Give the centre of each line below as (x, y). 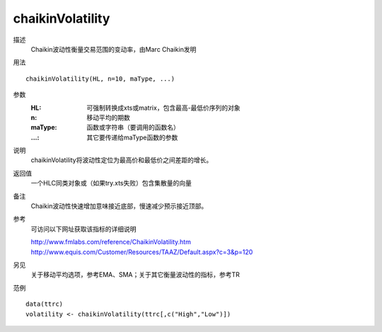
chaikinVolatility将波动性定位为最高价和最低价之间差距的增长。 (122, 160)
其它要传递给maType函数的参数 (132, 137)
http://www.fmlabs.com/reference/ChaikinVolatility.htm (111, 242)
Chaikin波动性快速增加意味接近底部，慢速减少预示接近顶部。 (119, 206)
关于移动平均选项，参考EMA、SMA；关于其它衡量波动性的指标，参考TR (135, 275)
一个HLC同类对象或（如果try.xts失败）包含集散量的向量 (111, 183)
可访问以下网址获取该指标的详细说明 (83, 229)
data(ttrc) (45, 304)
